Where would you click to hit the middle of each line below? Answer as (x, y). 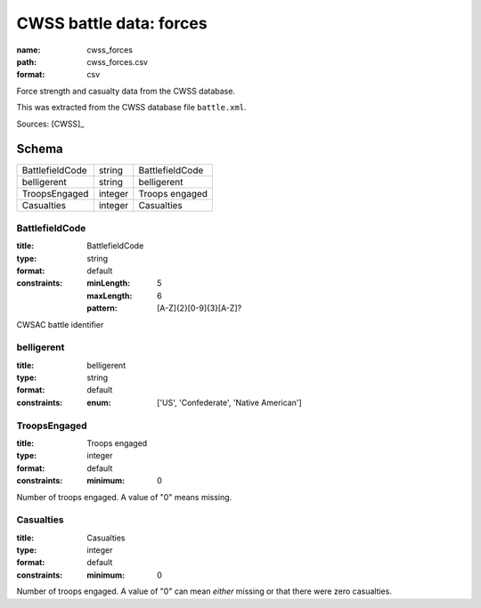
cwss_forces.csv (118, 61)
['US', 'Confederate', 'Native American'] (229, 402)
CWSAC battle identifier (60, 324)
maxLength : (110, 296)
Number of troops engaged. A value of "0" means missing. (124, 497)
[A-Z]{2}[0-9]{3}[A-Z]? (200, 308)
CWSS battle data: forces (112, 23)
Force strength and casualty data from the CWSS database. (126, 91)
